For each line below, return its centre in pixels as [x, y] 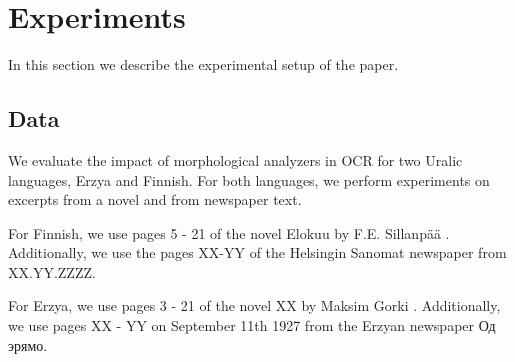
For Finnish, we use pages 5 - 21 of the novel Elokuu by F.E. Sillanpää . [229, 232]
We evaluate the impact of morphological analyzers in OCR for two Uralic [235, 159]
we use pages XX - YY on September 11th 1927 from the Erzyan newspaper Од [252, 325]
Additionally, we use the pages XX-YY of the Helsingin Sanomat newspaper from [257, 252]
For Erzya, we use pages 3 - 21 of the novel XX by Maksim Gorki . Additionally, [254, 305]
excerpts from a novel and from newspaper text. [155, 199]
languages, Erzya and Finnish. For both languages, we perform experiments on [249, 179]
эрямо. [28, 344]
